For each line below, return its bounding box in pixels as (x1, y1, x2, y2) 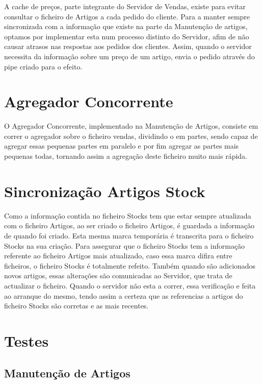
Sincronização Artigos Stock (4, 180, 205, 201)
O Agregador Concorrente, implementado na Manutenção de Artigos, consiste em (4, 121, 258, 131)
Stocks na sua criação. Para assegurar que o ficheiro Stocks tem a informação (4, 240, 245, 251)
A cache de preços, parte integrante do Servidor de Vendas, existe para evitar (4, 1, 246, 11)
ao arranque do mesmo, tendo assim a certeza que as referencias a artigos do (4, 290, 243, 301)
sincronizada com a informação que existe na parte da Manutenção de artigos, (4, 21, 248, 32)
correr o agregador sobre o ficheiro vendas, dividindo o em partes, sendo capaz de (4, 130, 258, 141)
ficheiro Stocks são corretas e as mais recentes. (4, 300, 149, 311)
